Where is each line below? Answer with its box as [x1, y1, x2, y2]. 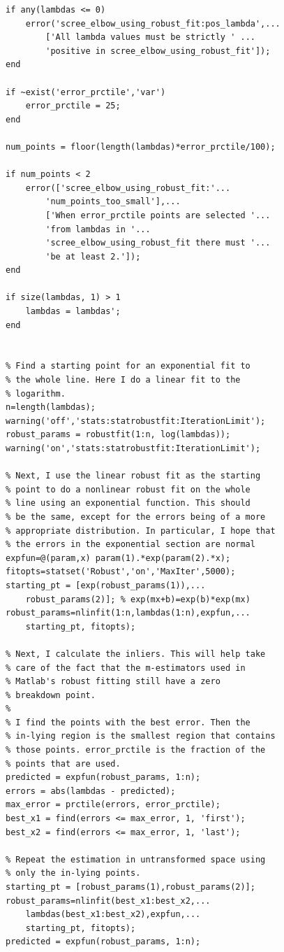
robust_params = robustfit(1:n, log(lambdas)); [6, 429, 231, 440]
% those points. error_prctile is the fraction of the [6, 745, 266, 755]
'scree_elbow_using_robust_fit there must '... [45, 238, 271, 248]
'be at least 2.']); [45, 251, 141, 262]
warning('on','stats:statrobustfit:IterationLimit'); [6, 443, 261, 453]
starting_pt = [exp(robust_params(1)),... [6, 580, 206, 590]
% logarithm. [6, 388, 66, 399]
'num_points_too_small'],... [45, 197, 181, 207]
